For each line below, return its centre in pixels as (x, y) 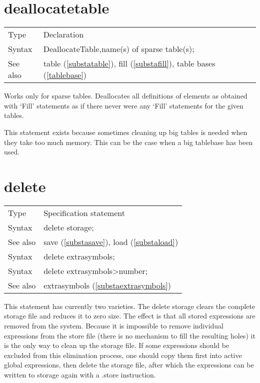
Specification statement (84, 212)
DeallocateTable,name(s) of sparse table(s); (119, 49)
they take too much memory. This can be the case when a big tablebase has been (128, 142)
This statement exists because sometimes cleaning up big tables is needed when (126, 132)
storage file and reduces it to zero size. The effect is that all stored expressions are (130, 316)
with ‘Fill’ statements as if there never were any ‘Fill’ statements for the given (124, 105)
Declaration (63, 34)
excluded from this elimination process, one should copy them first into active (123, 355)
